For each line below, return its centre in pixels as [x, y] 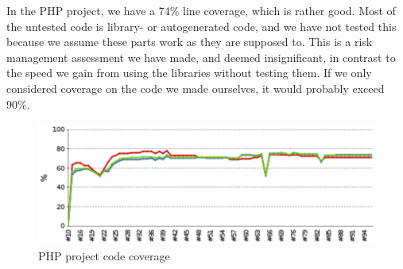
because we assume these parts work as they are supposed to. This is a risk [190, 42]
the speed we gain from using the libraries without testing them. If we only [189, 73]
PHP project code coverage [104, 255]
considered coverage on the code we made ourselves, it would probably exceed [196, 88]
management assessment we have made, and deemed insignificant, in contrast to [201, 57]
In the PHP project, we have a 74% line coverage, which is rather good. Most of [201, 10]
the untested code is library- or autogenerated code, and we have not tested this [201, 26]
